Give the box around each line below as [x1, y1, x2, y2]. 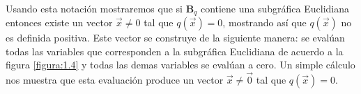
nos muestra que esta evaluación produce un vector [6, 73, 224, 87]
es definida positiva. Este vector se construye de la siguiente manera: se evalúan [6, 30, 345, 45]
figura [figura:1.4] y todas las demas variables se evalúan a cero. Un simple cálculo [6, 57, 355, 72]
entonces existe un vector [6, 15, 113, 30]
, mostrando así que [222, 15, 307, 30]
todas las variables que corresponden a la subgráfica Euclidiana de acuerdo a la [6, 44, 344, 58]
